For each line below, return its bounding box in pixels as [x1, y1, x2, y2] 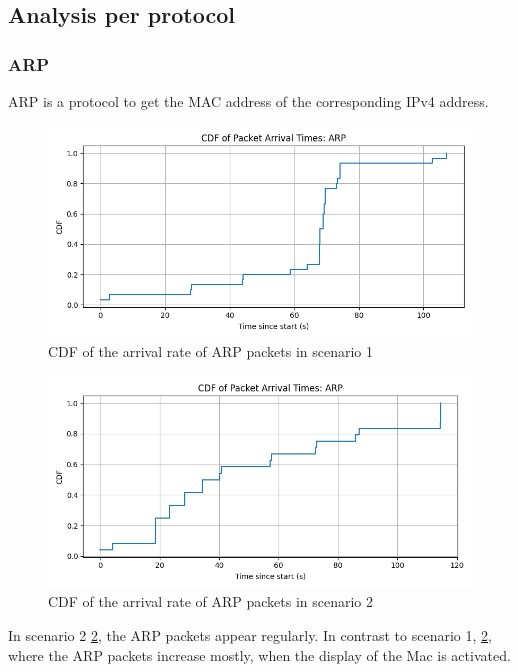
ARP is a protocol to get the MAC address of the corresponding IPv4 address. [8, 91, 489, 111]
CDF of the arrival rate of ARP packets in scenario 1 [48, 341, 374, 362]
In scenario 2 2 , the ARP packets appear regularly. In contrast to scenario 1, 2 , [8, 624, 492, 645]
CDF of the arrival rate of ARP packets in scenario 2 [48, 591, 374, 612]
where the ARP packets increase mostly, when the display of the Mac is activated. [8, 644, 511, 665]
